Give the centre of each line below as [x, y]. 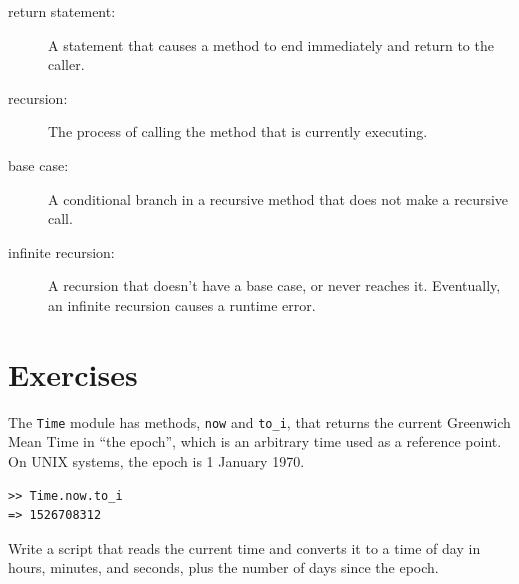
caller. [66, 64]
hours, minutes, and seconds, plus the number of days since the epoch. [223, 567]
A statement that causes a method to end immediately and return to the [271, 44]
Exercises [73, 373]
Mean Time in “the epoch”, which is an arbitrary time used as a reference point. [255, 441]
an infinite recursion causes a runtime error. [182, 304]
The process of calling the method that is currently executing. [238, 131]
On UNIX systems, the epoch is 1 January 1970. [156, 460]
